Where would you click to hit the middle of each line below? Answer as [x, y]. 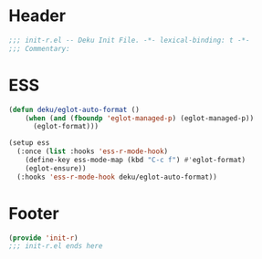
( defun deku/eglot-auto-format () [74, 109]
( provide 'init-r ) [43, 238]
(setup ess [29, 143]
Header [37, 16]
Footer [34, 213]
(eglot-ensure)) [56, 168]
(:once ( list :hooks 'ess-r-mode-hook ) [93, 151]
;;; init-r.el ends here [56, 246]
